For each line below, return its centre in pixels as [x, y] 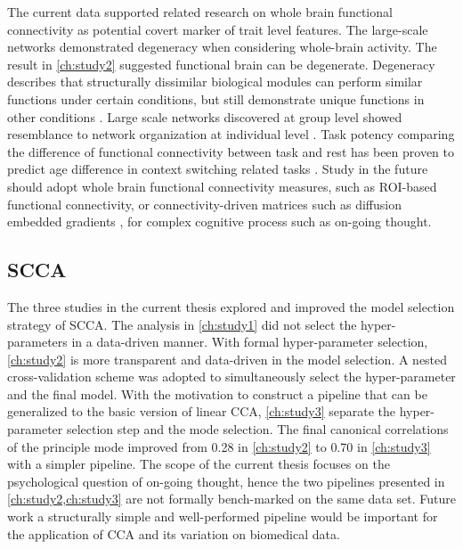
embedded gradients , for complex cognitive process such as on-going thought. [219, 221]
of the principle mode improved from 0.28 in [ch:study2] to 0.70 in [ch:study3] [219, 446]
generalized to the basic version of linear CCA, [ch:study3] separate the [202, 411]
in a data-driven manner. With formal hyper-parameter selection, [250, 342]
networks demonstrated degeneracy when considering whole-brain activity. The [222, 47]
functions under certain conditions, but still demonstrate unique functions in [216, 98]
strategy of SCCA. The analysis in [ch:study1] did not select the [182, 324]
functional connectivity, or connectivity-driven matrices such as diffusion [205, 204]
